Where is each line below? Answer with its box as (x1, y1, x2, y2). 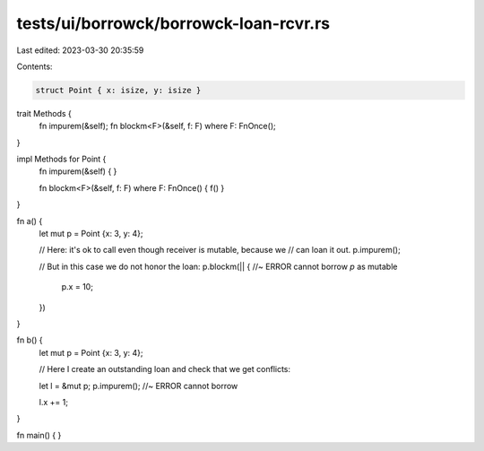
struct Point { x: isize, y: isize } (35, 85, 202, 95)
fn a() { (16, 215, 43, 226)
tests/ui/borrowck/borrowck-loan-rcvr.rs (16, 13, 331, 33)
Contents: (16, 61, 53, 72)
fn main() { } (16, 429, 62, 440)
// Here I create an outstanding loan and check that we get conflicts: (39, 364, 291, 375)
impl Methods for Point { (16, 153, 107, 165)
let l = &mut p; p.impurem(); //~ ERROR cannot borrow (39, 380, 238, 391)
